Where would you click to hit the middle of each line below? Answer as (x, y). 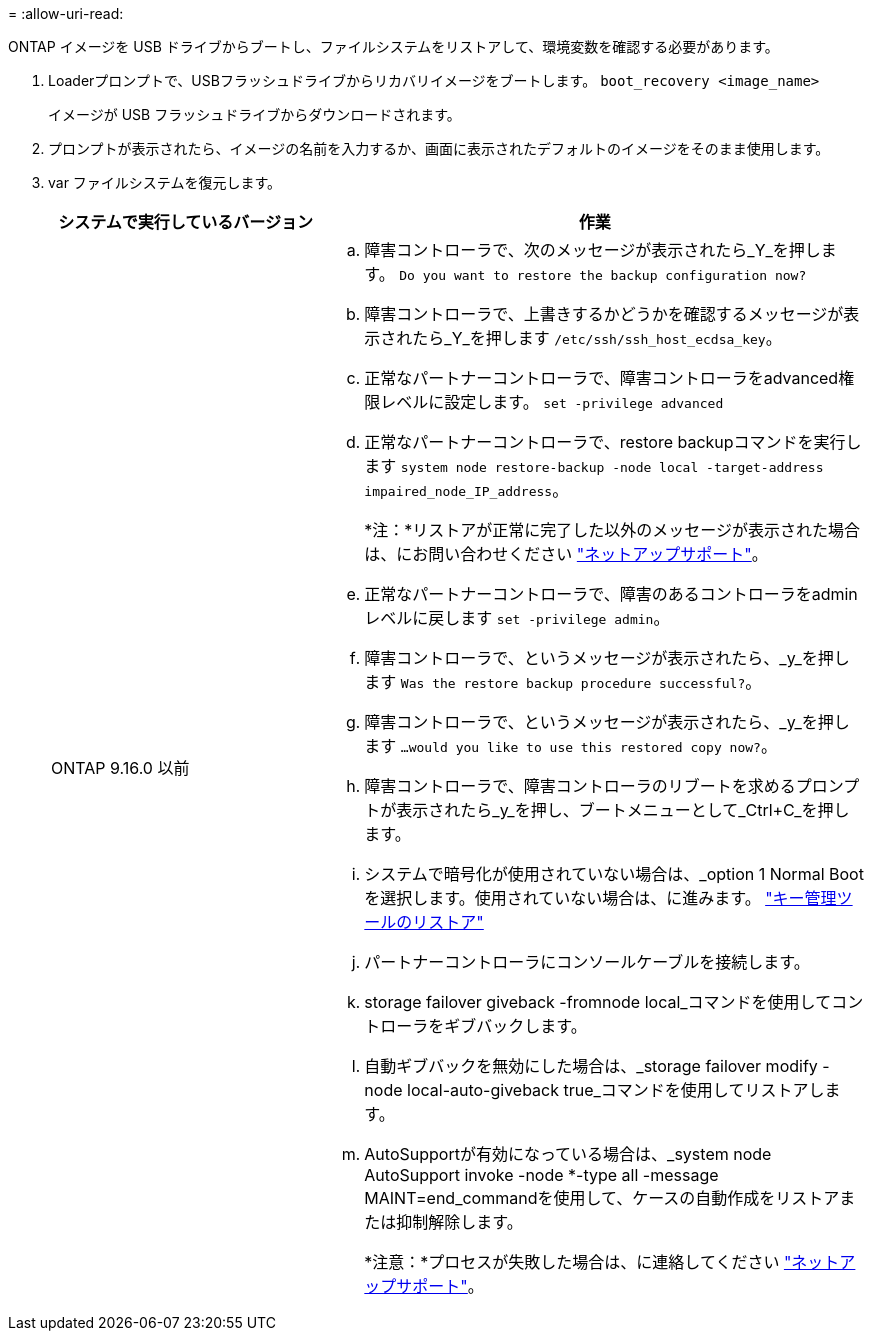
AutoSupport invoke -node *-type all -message (541, 1175)
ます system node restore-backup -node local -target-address (594, 466)
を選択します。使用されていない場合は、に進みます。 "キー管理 (600, 898)
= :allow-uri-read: (66, 13)
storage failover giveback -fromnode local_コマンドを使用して (598, 1002)
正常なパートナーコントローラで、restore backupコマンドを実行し (613, 442)
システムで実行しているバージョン (186, 222)
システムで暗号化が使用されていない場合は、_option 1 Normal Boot (614, 874)
